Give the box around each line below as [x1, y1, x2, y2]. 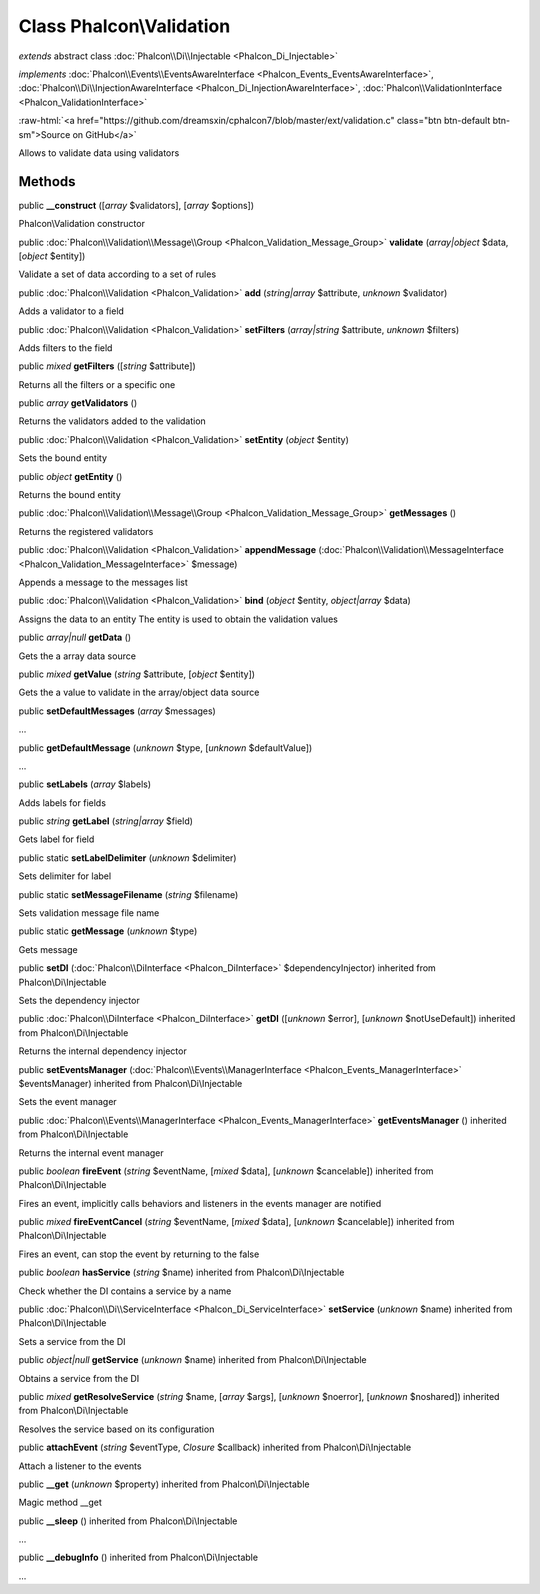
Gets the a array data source [18, 650, 137, 662]
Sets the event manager [18, 1096, 117, 1108]
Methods [18, 173, 76, 190]
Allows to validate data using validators [18, 146, 180, 159]
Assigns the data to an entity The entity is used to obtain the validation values [18, 613, 339, 625]
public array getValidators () [18, 397, 138, 409]
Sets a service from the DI [18, 1335, 126, 1347]
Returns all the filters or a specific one [18, 378, 176, 390]
